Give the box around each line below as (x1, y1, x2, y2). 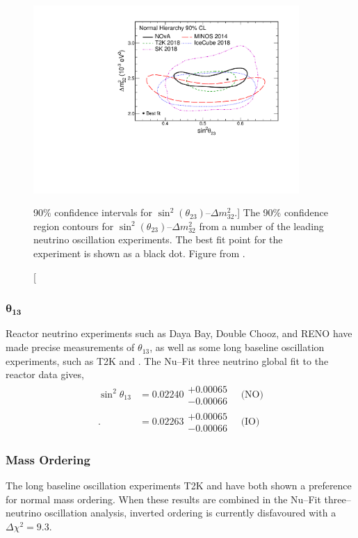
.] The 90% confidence (234, 205, 328, 220)
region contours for (33, 218, 114, 233)
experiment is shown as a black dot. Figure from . (33, 246, 245, 261)
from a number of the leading (199, 218, 324, 233)
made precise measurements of (6, 340, 135, 354)
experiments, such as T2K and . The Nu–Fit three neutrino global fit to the (6, 353, 329, 368)
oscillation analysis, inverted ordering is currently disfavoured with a (44, 505, 336, 520)
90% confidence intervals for (33, 205, 152, 220)
